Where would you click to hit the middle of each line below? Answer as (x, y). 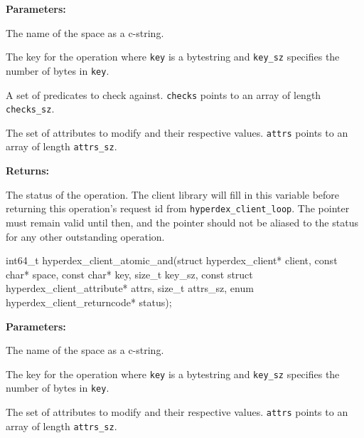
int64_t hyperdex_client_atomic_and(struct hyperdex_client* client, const (172, 260)
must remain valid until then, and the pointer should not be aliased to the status (182, 222)
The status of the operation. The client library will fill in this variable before (173, 194)
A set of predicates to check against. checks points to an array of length (164, 94)
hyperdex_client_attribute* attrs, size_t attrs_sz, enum (130, 288)
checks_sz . (30, 109)
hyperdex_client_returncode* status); (89, 302)
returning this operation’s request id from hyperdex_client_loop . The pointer (178, 208)
